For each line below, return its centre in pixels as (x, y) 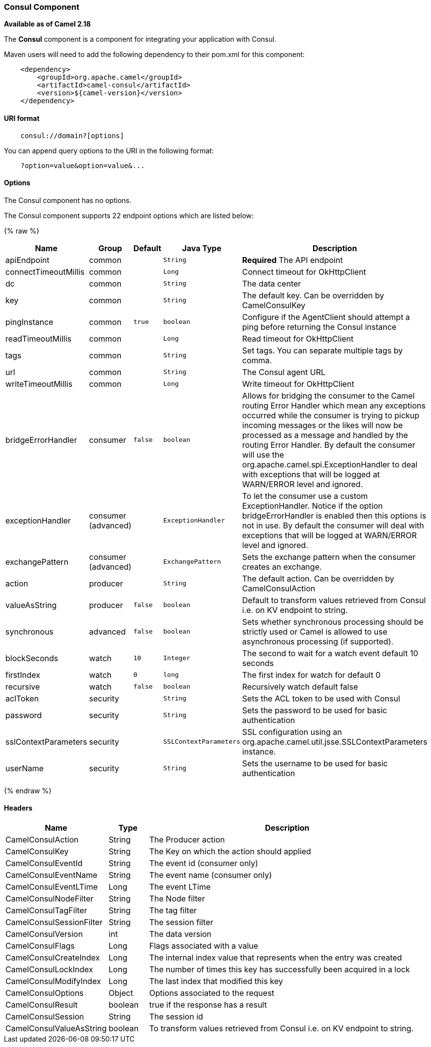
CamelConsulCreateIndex (53, 958)
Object (121, 993)
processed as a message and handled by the (325, 435)
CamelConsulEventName (52, 875)
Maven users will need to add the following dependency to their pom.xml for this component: (154, 55)
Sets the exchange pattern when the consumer (329, 557)
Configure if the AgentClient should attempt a (326, 317)
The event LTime (180, 887)
